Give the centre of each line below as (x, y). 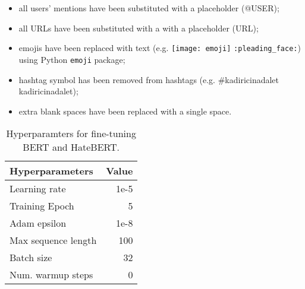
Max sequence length (53, 240)
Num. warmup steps (51, 275)
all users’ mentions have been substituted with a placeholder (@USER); (149, 8)
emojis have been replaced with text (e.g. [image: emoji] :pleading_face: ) (160, 48)
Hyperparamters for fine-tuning (71, 134)
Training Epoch (42, 206)
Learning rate (38, 189)
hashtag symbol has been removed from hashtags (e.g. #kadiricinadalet (149, 79)
